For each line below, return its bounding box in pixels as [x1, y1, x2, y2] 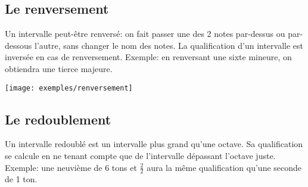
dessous [5, 39, 32, 51]
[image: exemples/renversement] [5, 83, 133, 92]
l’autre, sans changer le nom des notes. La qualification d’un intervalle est [34, 39, 304, 51]
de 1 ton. [5, 173, 38, 185]
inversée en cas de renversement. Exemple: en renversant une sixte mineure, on [5, 51, 292, 63]
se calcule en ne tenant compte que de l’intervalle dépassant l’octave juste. [5, 149, 276, 162]
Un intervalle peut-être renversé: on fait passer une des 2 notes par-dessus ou [5, 27, 285, 40]
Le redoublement [5, 110, 111, 128]
